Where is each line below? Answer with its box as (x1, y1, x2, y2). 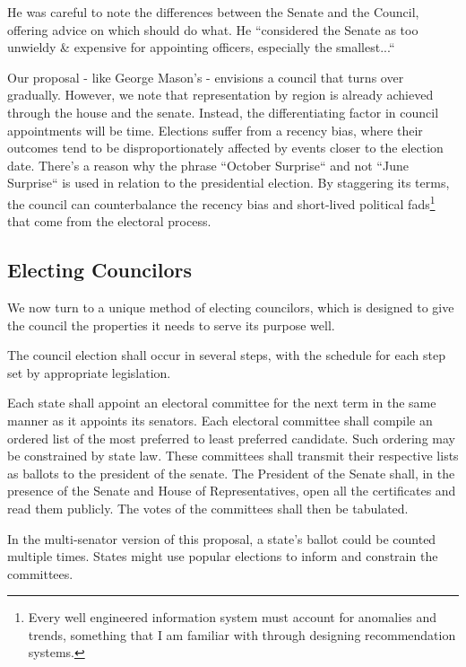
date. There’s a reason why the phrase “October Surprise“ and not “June (7, 155, 409, 174)
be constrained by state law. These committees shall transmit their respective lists (7, 446, 459, 465)
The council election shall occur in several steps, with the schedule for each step (7, 346, 445, 364)
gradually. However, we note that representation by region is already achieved (7, 85, 434, 104)
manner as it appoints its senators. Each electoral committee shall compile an (7, 410, 433, 429)
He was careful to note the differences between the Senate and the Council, (7, 3, 419, 21)
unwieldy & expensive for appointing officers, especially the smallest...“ (7, 38, 395, 57)
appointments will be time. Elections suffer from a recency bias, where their (7, 120, 423, 139)
